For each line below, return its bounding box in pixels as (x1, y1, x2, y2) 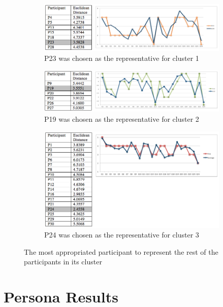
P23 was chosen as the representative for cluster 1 (44, 53, 199, 63)
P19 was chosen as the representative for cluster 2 (44, 113, 199, 124)
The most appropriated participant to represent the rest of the (24, 246, 218, 257)
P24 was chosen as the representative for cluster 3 (44, 229, 199, 240)
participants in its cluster (24, 256, 102, 267)
